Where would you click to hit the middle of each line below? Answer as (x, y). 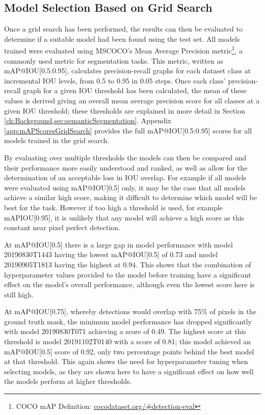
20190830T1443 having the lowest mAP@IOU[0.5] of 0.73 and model (111, 254)
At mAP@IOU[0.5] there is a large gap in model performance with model (118, 244)
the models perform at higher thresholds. (68, 381)
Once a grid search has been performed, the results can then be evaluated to (123, 29)
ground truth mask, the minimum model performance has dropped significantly (128, 321)
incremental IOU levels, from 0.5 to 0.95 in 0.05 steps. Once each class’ (115, 80)
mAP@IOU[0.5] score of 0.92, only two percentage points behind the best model (129, 351)
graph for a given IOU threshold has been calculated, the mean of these (135, 90)
